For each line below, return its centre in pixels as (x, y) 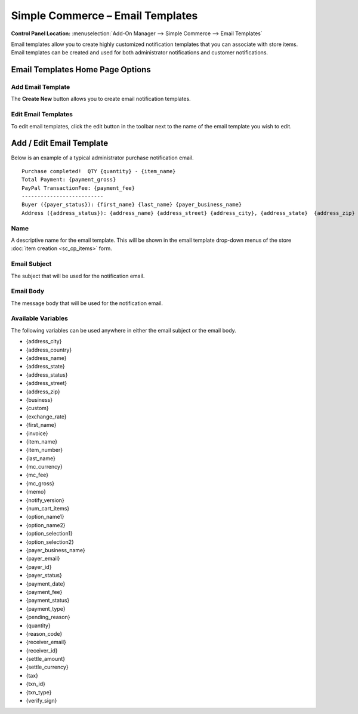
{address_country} (49, 350)
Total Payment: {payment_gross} (69, 180)
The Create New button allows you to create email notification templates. (101, 99)
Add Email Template (41, 87)
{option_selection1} (49, 534)
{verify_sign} (41, 701)
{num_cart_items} (48, 509)
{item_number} (44, 450)
